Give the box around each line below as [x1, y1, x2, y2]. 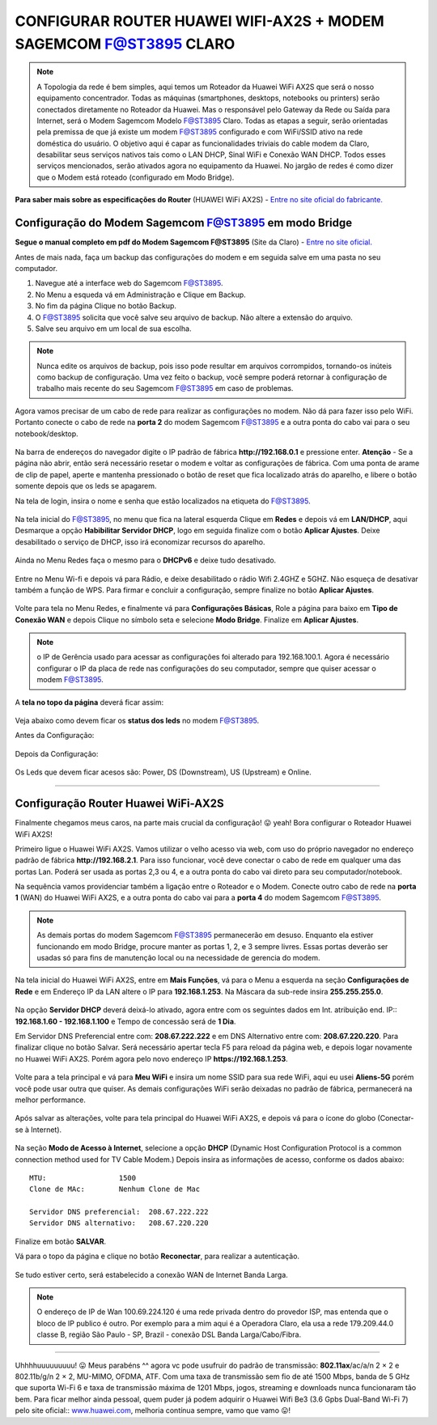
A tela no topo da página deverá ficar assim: [15, 697, 164, 707]
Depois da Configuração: [15, 749, 99, 758]
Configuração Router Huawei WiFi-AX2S [15, 797, 224, 811]
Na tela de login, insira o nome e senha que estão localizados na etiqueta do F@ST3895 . [15, 496, 311, 506]
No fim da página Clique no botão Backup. [35, 301, 177, 311]
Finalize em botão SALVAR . [15, 1236, 107, 1246]
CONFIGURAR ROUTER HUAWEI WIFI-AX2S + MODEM [15, 12, 384, 30]
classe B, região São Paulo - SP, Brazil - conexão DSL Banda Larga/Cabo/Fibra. [36, 1330, 302, 1339]
